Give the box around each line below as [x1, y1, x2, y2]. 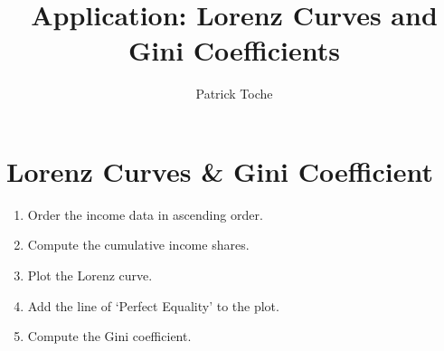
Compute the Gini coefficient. [27, 327, 192, 346]
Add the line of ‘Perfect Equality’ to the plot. [27, 296, 279, 315]
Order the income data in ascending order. [27, 204, 263, 223]
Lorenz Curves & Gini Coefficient [6, 152, 434, 189]
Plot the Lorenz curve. [27, 266, 153, 285]
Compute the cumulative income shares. [27, 235, 250, 254]
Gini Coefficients [128, 32, 340, 69]
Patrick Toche [195, 84, 273, 103]
